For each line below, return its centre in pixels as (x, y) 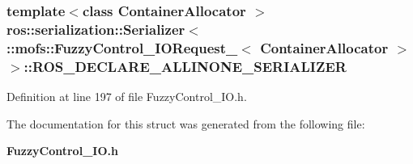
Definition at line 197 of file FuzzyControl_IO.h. (127, 96)
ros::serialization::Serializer (96, 29)
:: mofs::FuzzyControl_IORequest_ (122, 47)
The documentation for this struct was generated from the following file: (186, 123)
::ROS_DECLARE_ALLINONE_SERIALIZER (185, 66)
